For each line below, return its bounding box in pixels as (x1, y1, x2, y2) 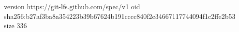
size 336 (4, 20, 27, 31)
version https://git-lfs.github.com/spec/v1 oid (4, 1, 140, 11)
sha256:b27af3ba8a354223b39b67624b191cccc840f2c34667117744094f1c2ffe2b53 (4, 11, 236, 21)
